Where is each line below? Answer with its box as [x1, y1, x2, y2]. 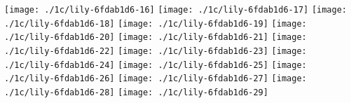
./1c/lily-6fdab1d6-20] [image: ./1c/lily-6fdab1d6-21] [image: [4, 32, 307, 43]
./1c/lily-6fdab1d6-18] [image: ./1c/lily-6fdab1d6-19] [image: [4, 18, 307, 29]
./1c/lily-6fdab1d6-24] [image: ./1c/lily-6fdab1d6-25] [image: [4, 60, 307, 70]
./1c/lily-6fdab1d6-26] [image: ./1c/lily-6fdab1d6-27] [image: [4, 74, 307, 84]
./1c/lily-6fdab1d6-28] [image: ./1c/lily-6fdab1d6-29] [4, 87, 268, 97]
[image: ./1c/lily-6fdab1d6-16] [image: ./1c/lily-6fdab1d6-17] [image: [4, 5, 347, 15]
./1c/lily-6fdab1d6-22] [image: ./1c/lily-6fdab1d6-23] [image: [4, 46, 307, 56]
